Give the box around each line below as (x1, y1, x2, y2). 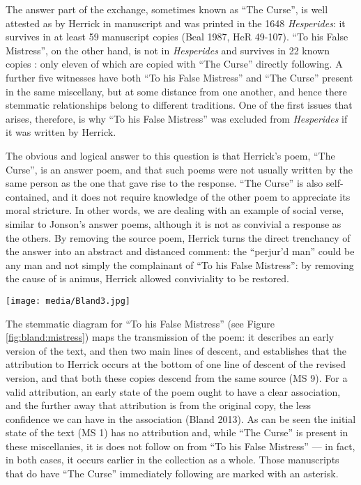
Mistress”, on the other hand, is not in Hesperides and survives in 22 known (6, 43, 330, 57)
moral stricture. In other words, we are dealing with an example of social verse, (6, 203, 344, 217)
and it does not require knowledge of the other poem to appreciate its (52, 189, 351, 203)
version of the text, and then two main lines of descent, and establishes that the (6, 343, 346, 357)
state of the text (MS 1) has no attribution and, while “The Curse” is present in (6, 425, 348, 440)
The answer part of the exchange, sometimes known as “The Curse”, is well (6, 2, 328, 16)
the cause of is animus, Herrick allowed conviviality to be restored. (6, 271, 289, 286)
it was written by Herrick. (6, 125, 116, 139)
